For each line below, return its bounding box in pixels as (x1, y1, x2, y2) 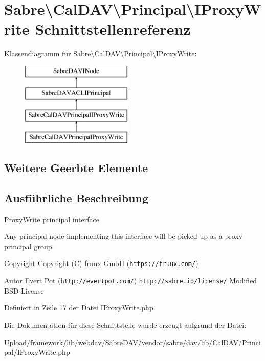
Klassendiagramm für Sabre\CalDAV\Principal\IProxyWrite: (4, 48, 197, 59)
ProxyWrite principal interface (4, 213, 99, 224)
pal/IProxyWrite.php (4, 347, 70, 357)
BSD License (4, 285, 44, 296)
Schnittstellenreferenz (35, 18, 191, 39)
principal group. (4, 240, 54, 251)
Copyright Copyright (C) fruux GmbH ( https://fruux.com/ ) (4, 258, 198, 269)
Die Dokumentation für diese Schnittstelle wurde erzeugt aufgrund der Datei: (4, 319, 247, 330)
